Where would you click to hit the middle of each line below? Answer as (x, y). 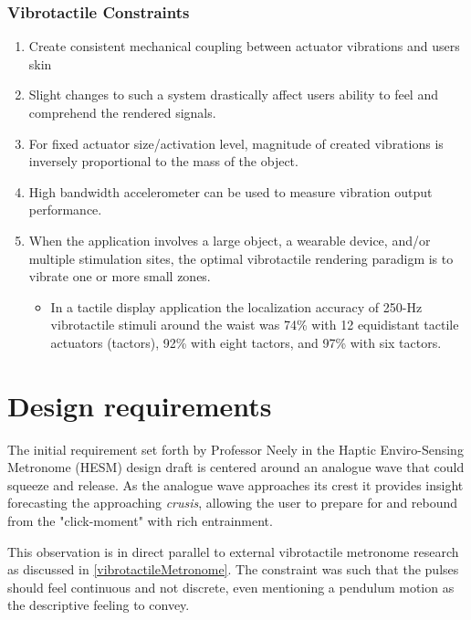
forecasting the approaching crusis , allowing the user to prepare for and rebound (233, 503)
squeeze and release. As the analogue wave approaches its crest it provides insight (235, 484)
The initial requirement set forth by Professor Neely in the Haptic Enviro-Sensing (235, 449)
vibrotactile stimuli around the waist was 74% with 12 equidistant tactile (255, 325)
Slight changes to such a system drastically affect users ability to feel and (233, 95)
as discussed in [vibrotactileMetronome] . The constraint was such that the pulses (233, 569)
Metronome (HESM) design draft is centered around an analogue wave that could (236, 467)
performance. (65, 210)
